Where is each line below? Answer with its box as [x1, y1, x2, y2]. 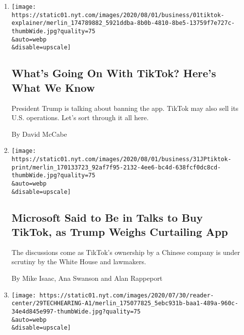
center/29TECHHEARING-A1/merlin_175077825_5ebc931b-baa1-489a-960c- [11, 300, 239, 307]
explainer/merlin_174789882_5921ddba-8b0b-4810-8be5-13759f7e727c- [11, 20, 235, 27]
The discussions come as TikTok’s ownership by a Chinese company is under [11, 247, 240, 257]
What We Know [11, 80, 95, 95]
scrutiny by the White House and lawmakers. [11, 256, 146, 267]
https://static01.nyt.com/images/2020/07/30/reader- [39, 292, 214, 299]
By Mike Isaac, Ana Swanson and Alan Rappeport [11, 273, 163, 283]
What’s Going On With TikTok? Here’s [11, 65, 216, 81]
